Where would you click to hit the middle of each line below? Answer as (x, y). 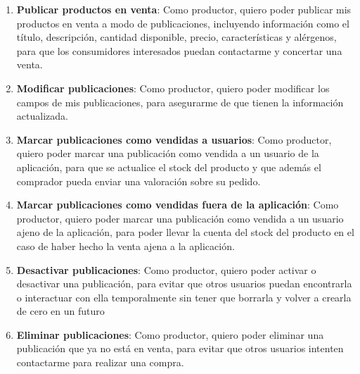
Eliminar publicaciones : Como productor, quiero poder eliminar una (170, 334)
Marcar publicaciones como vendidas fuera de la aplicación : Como (178, 205)
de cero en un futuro (60, 311)
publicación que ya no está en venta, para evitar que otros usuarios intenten (180, 348)
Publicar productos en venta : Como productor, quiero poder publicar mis (184, 9)
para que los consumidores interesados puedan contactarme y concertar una (179, 50)
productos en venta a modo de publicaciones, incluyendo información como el (183, 23)
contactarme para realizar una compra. (100, 362)
